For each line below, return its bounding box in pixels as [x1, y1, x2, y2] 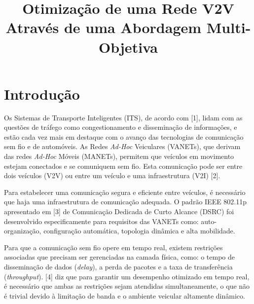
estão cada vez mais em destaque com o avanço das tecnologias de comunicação [4, 131, 244, 142]
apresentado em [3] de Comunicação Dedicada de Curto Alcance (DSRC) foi [4, 206, 234, 217]
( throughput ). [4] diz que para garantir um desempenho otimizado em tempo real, [4, 271, 250, 281]
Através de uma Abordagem [5, 17, 202, 38]
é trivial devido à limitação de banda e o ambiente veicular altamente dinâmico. [4, 290, 245, 301]
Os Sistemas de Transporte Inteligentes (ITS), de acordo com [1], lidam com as [4, 112, 243, 122]
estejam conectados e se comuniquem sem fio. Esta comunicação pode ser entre [4, 160, 243, 171]
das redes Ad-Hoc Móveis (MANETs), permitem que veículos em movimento [4, 151, 234, 161]
